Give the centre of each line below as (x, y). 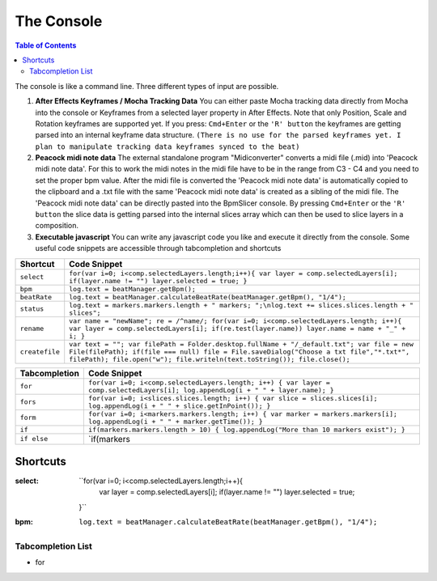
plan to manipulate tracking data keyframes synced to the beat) (168, 146)
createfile (40, 352)
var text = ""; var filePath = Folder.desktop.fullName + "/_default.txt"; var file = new (242, 344)
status (32, 309)
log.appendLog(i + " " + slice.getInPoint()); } (179, 406)
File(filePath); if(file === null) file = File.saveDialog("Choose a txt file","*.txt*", (240, 352)
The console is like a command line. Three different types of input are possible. (147, 86)
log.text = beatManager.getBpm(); (132, 288)
